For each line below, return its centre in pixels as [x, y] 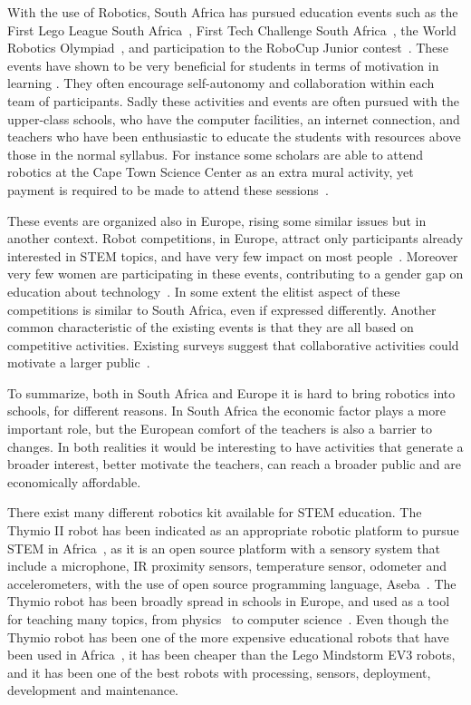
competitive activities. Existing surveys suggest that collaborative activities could [233, 344]
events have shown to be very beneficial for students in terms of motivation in [223, 65]
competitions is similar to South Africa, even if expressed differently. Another [222, 309]
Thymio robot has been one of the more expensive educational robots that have [228, 636]
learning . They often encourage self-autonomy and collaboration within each [221, 83]
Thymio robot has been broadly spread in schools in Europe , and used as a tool [229, 601]
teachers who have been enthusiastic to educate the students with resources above [234, 137]
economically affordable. [74, 481]
